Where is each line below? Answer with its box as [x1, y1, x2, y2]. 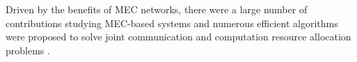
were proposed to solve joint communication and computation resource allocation [6, 29, 351, 44]
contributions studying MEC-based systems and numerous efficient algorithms [6, 15, 338, 30]
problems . [6, 42, 50, 57]
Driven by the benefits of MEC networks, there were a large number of [6, 2, 308, 16]
